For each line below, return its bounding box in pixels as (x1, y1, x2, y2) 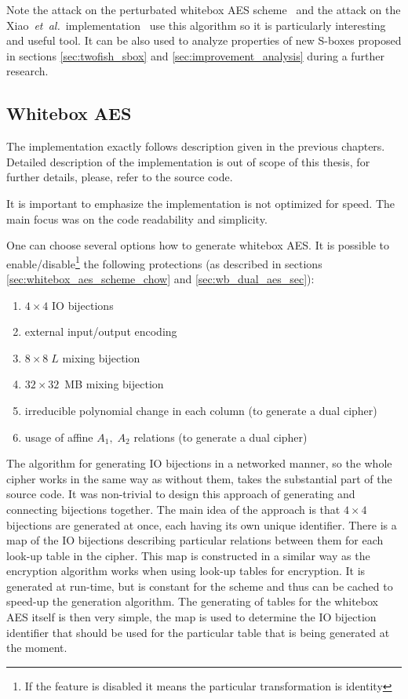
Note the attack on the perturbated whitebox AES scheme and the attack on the (6, 2, 401, 17)
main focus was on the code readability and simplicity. (6, 210, 268, 227)
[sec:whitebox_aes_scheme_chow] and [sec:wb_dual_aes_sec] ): (6, 270, 315, 286)
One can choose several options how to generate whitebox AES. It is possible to (6, 237, 389, 253)
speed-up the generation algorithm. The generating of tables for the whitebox (6, 593, 378, 610)
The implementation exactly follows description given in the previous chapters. (6, 138, 385, 155)
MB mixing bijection (64, 376, 164, 392)
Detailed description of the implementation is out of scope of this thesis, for (6, 153, 370, 169)
